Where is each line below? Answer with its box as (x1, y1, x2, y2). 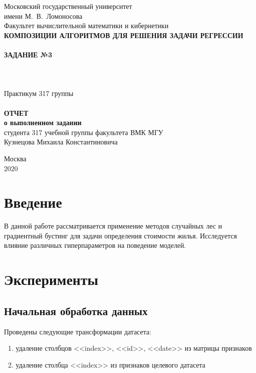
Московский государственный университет (4, 1, 132, 11)
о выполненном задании (4, 117, 82, 128)
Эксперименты (4, 269, 99, 289)
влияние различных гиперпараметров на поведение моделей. (4, 240, 186, 250)
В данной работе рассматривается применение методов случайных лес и (4, 221, 222, 231)
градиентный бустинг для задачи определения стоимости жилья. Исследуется (4, 230, 237, 240)
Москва (4, 153, 27, 163)
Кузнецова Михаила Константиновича (4, 137, 118, 147)
